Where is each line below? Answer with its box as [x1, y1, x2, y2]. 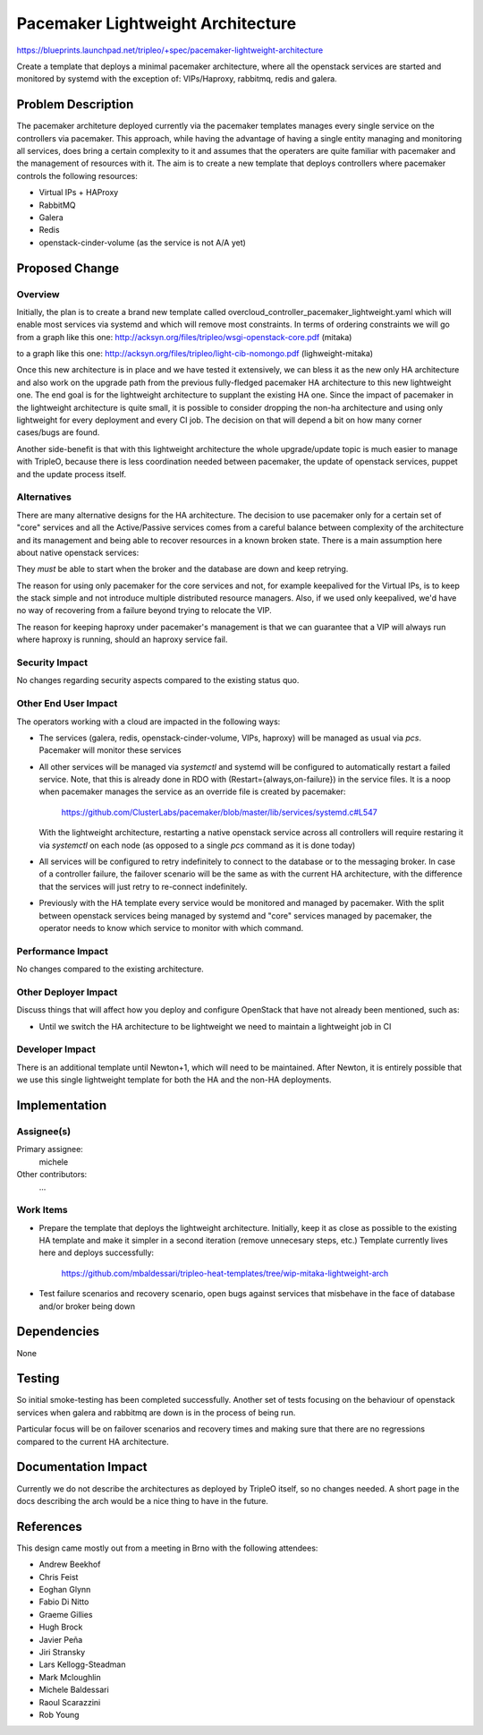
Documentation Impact [16, 1459, 148, 1474]
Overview [16, 287, 60, 300]
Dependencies [16, 1324, 100, 1339]
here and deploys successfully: [38, 1247, 155, 1258]
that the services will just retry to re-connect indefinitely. [38, 881, 248, 892]
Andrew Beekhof [38, 1559, 101, 1570]
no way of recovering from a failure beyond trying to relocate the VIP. [16, 605, 272, 616]
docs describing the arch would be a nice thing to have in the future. [16, 1495, 268, 1506]
